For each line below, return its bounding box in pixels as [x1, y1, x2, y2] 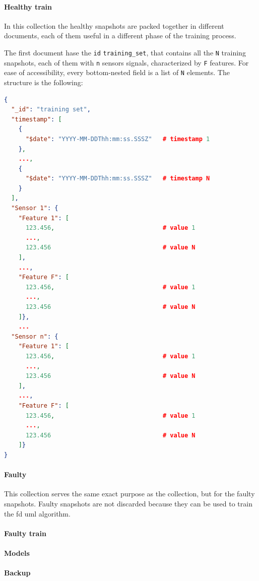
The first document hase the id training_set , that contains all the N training [4, 47, 246, 57]
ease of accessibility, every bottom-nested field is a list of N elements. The [4, 67, 230, 78]
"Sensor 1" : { [11, 205, 58, 212]
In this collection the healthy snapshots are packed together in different [4, 20, 224, 31]
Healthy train [4, 1, 52, 12]
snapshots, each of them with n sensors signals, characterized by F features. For [4, 57, 249, 68]
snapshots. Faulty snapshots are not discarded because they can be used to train [4, 498, 252, 508]
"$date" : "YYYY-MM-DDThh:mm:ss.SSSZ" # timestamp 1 [25, 135, 210, 143]
